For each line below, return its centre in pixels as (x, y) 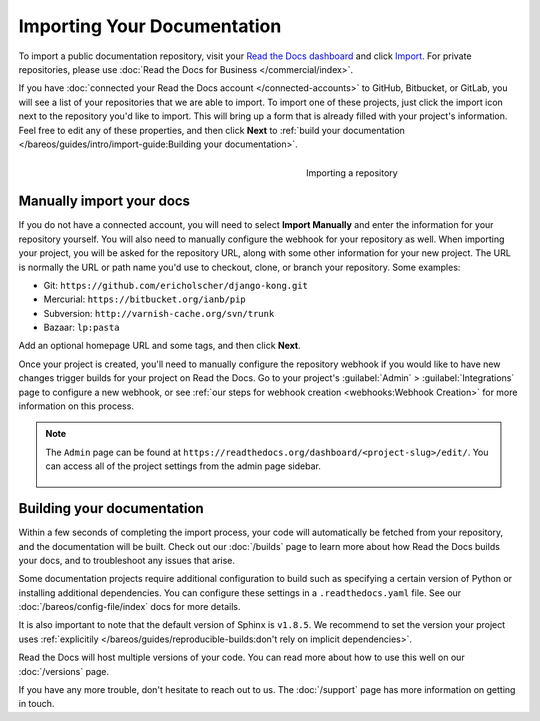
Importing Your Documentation (150, 26)
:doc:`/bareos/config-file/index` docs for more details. (129, 607)
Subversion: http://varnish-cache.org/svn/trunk (159, 313)
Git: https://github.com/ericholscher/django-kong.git (176, 285)
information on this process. (76, 406)
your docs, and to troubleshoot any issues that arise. (126, 560)
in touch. (36, 704)
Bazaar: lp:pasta (81, 327)
